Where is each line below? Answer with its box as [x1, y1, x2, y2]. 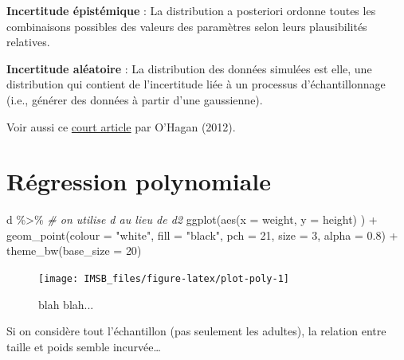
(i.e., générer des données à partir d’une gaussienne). [6, 91, 263, 108]
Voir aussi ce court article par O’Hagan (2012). [6, 118, 236, 135]
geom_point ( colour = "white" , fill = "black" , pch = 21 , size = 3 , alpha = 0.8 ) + [6, 226, 398, 243]
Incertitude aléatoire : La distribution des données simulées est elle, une [6, 60, 372, 76]
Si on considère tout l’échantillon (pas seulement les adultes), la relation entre [6, 323, 386, 339]
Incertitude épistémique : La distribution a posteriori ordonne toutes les [6, 2, 376, 18]
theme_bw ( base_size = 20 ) [6, 242, 142, 259]
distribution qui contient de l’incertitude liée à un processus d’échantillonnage [6, 76, 386, 92]
